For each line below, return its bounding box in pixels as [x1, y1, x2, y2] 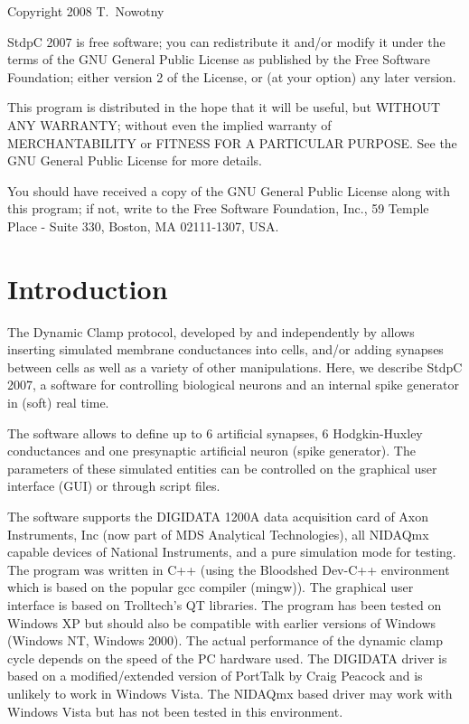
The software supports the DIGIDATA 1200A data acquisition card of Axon [7, 507, 429, 525]
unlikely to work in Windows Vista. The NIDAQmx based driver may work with [7, 683, 453, 702]
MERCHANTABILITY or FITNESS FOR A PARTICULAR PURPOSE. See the [7, 133, 457, 152]
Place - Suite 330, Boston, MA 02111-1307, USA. [7, 216, 279, 235]
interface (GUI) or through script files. [7, 476, 220, 495]
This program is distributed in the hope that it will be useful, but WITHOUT [7, 98, 441, 117]
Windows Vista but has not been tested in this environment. [7, 701, 343, 720]
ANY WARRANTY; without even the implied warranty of [7, 115, 332, 134]
